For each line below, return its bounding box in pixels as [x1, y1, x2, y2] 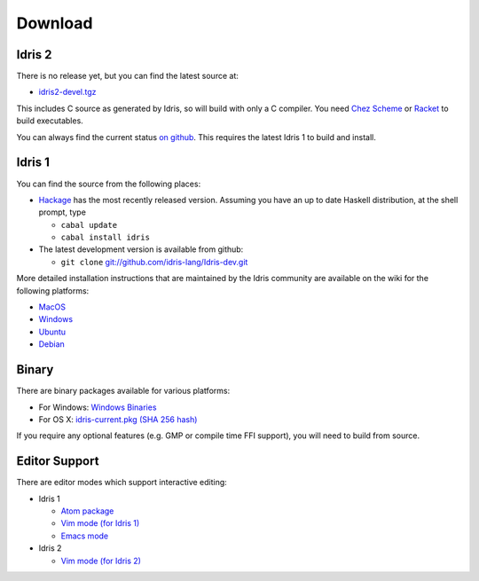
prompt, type [38, 207, 86, 217]
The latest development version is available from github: [38, 244, 244, 255]
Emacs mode [60, 530, 109, 541]
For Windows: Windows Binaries [38, 402, 157, 412]
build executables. [16, 115, 83, 126]
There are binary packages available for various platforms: [16, 386, 231, 396]
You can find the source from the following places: [16, 178, 201, 189]
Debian [38, 339, 66, 349]
